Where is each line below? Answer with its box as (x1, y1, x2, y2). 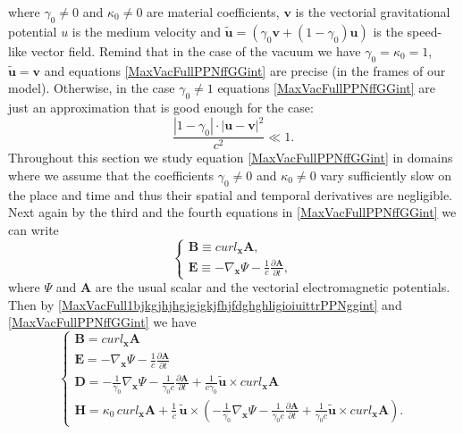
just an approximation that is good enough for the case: (8, 97, 314, 116)
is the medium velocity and (72, 21, 221, 40)
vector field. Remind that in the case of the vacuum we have (30, 41, 361, 60)
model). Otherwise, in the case (8, 79, 175, 97)
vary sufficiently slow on (320, 165, 452, 184)
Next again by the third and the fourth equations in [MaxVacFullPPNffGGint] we (8, 203, 457, 221)
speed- (407, 21, 442, 40)
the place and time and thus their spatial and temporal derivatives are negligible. (8, 185, 453, 204)
